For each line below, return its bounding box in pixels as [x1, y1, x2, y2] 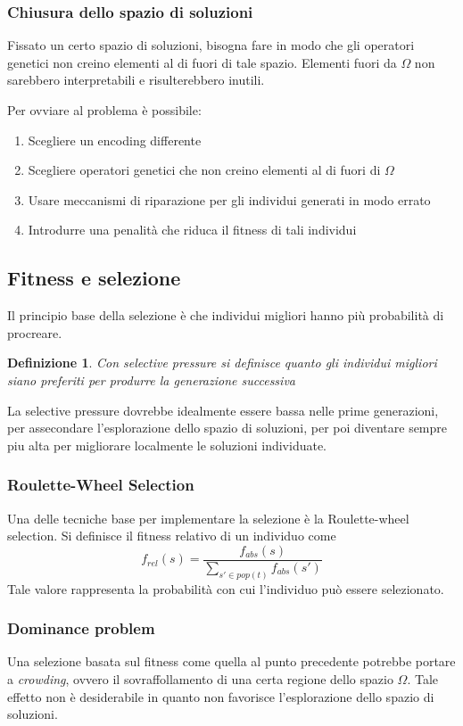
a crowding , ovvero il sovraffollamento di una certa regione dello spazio [7, 670, 393, 689]
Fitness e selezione [7, 264, 181, 292]
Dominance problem [7, 617, 155, 639]
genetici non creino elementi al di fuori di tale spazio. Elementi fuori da [7, 53, 397, 71]
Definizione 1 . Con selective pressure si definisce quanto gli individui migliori [7, 353, 437, 372]
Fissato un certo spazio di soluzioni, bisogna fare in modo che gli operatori [7, 36, 415, 54]
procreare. [7, 323, 62, 342]
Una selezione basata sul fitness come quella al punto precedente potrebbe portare [7, 652, 456, 671]
